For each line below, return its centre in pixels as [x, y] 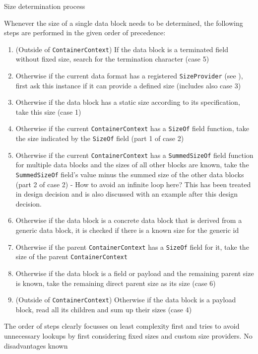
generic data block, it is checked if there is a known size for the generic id [127, 230]
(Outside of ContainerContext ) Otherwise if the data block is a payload [126, 300]
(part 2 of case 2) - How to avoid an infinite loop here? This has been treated [133, 184]
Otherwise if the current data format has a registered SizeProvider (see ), [129, 76]
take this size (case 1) [48, 111]
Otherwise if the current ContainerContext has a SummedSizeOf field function [134, 155]
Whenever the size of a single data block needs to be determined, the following [124, 23]
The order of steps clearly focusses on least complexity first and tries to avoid [122, 326]
